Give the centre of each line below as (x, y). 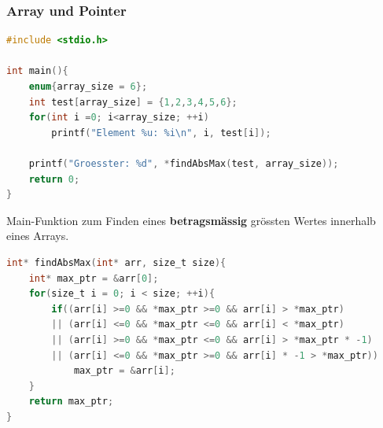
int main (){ (37, 71)
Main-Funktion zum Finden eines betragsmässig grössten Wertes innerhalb (191, 220)
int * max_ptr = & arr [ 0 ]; (94, 278)
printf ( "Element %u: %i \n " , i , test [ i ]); (161, 133)
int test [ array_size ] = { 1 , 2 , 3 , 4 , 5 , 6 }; (133, 102)
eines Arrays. (38, 236)
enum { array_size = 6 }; (88, 87)
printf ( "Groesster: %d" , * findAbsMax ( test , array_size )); (184, 163)
